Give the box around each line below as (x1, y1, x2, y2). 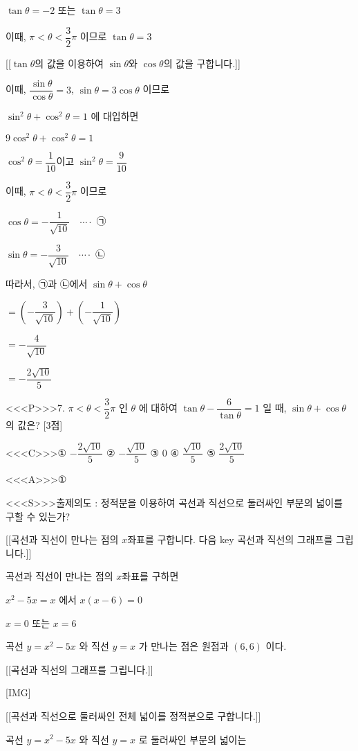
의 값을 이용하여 (35, 55, 104, 70)
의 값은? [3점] (6, 417, 63, 432)
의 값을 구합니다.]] (163, 55, 241, 70)
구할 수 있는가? (6, 509, 70, 523)
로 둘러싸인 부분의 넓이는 (138, 732, 247, 746)
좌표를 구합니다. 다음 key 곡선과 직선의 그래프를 (127, 532, 333, 547)
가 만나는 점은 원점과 (138, 639, 229, 653)
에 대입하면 (91, 109, 139, 123)
